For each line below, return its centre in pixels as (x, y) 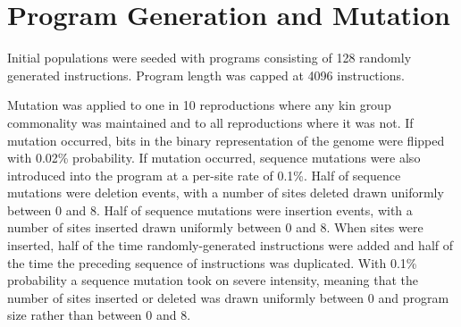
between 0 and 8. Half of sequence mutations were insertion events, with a (210, 210)
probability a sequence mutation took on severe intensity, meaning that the (213, 280)
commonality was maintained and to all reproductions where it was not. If (210, 122)
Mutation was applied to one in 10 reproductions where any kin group (199, 105)
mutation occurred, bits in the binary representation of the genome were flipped (226, 140)
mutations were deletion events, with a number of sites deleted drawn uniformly (226, 193)
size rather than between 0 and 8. (99, 315)
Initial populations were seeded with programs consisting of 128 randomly (210, 58)
